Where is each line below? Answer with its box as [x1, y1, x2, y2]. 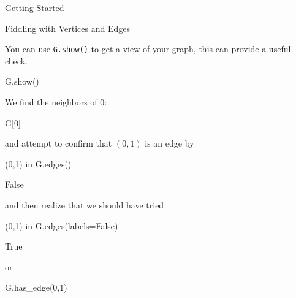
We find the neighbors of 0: [5, 96, 107, 109]
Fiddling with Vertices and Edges [5, 21, 130, 34]
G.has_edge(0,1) [5, 281, 67, 294]
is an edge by [145, 137, 194, 150]
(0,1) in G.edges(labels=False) [5, 219, 118, 232]
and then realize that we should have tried [5, 199, 164, 211]
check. [5, 54, 28, 67]
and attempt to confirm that [5, 137, 112, 150]
